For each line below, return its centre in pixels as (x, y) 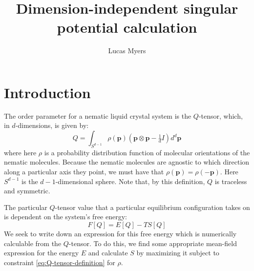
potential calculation (127, 27)
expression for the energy (42, 253)
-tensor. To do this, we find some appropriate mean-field (153, 243)
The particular (26, 207)
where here (20, 152)
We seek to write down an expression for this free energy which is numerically (120, 233)
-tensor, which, (221, 115)
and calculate (108, 253)
